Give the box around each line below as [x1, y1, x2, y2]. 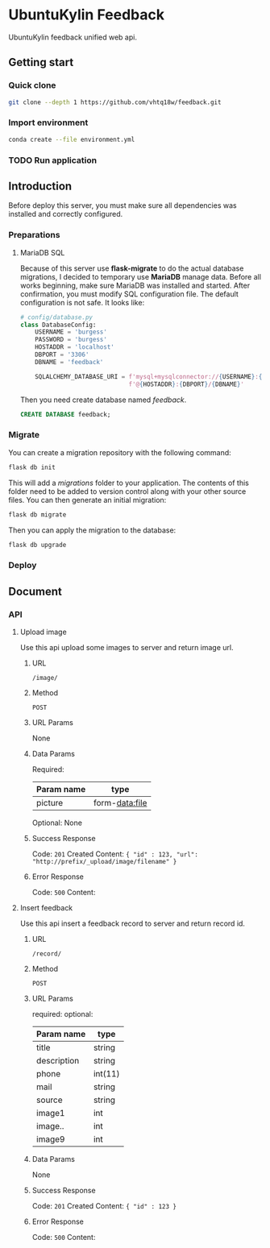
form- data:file [93, 797, 147, 808]
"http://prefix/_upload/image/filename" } [31, 857, 177, 865]
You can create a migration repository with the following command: [8, 447, 231, 457]
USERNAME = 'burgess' [35, 328, 107, 336]
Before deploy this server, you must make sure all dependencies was [8, 201, 237, 210]
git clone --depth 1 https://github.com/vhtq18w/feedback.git [8, 98, 222, 106]
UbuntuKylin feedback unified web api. [8, 32, 137, 42]
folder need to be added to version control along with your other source [8, 486, 247, 496]
